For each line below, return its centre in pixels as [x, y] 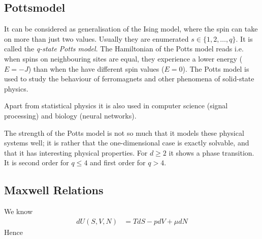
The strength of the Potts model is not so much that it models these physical [124, 132]
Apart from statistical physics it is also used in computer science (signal [116, 106]
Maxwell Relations [54, 190]
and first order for [118, 162]
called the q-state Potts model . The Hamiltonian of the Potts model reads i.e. [124, 49]
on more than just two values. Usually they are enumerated [96, 38]
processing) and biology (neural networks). [70, 115]
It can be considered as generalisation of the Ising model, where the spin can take [131, 29]
